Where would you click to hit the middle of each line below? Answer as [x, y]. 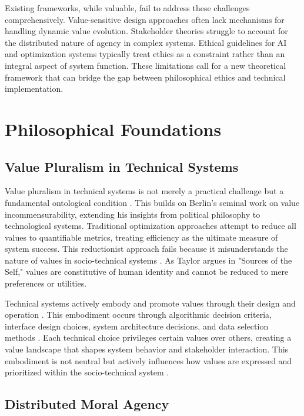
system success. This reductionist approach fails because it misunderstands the [146, 249]
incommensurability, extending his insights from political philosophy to [133, 214]
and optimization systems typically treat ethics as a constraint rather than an [145, 54]
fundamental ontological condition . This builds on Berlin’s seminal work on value [152, 202]
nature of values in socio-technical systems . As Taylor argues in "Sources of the [148, 260]
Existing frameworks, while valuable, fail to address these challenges [127, 8]
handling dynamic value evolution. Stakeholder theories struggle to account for [146, 31]
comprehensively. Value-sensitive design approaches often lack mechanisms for [145, 19]
